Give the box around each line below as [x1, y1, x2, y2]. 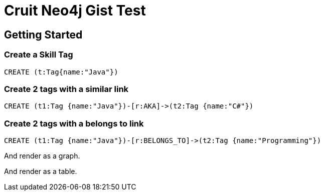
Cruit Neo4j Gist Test [4, 2, 146, 19]
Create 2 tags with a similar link [4, 83, 129, 94]
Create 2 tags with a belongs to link [4, 118, 144, 128]
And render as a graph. [4, 151, 80, 160]
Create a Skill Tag [4, 49, 73, 60]
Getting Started [4, 28, 83, 41]
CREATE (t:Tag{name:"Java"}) [4, 67, 118, 76]
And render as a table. [4, 167, 77, 176]
